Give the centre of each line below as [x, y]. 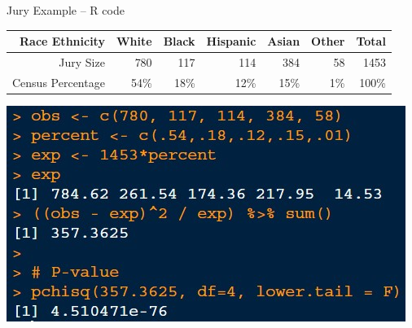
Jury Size [82, 61]
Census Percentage [59, 82]
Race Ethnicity [62, 41]
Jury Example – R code [66, 10]
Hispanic [231, 41]
